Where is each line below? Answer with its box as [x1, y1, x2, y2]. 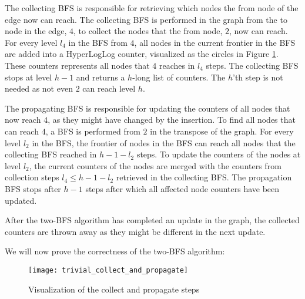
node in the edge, [5, 25, 67, 37]
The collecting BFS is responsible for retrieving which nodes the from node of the [5, 2, 299, 14]
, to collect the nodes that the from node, [73, 25, 223, 37]
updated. [5, 194, 37, 206]
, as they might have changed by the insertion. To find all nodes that [48, 113, 296, 126]
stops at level [5, 70, 52, 83]
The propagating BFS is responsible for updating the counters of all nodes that [5, 102, 290, 114]
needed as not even [5, 82, 73, 95]
